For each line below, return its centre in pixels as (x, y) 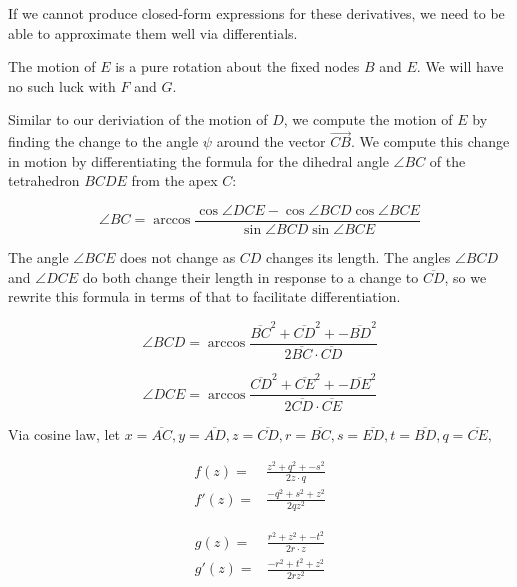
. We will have (460, 66)
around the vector (271, 141)
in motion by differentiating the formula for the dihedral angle (198, 160)
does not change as (177, 257)
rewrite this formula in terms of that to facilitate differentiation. (204, 296)
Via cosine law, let (64, 433)
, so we (465, 276)
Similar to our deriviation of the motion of (138, 119)
